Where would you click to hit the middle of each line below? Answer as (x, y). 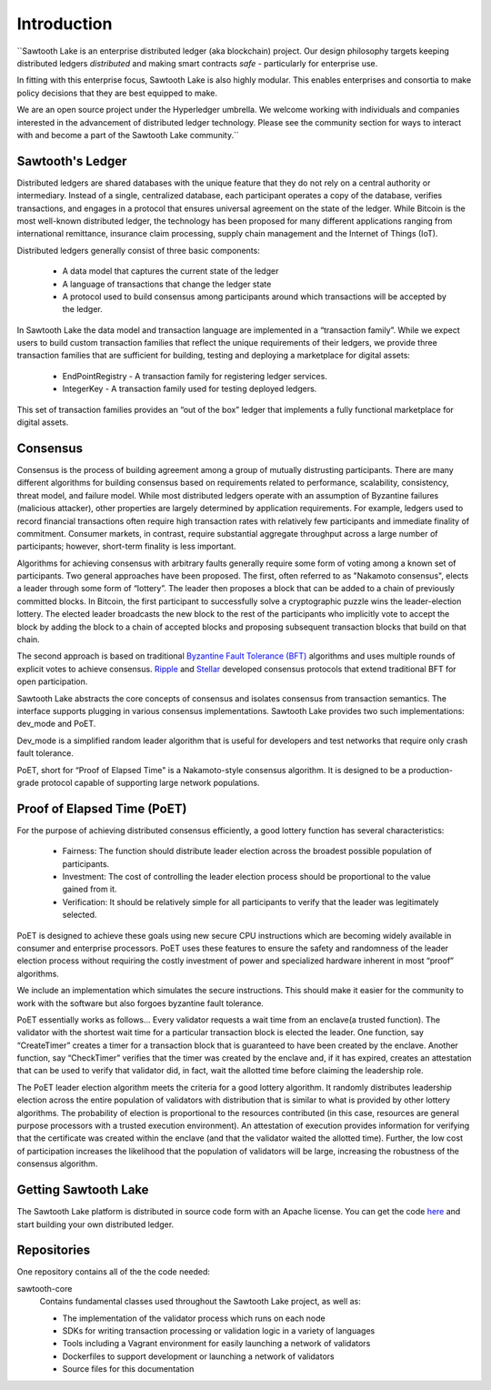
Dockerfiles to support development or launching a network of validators (199, 1356)
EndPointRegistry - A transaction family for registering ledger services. (195, 376)
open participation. (52, 681)
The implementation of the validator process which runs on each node (194, 1318)
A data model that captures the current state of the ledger (170, 271)
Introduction (65, 24)
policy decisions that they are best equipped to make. (117, 93)
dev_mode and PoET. (56, 724)
